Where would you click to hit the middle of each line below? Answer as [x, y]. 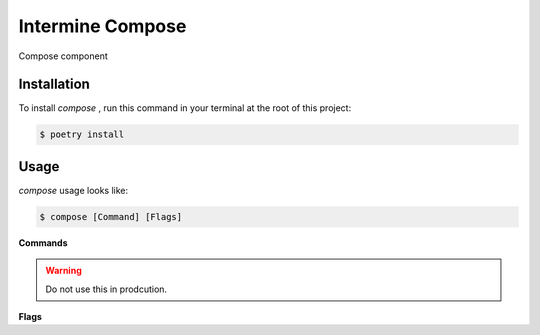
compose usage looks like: [73, 190]
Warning [63, 271]
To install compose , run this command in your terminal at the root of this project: [185, 108]
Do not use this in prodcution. [106, 289]
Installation [54, 84]
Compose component [63, 56]
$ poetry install [82, 134]
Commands [43, 242]
